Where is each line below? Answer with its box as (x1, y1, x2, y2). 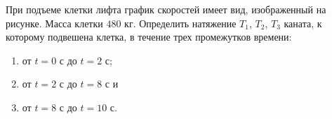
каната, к (284, 15, 322, 30)
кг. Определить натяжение (124, 15, 237, 30)
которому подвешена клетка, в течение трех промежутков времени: (6, 29, 292, 44)
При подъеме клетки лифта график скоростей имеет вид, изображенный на (6, 2, 326, 16)
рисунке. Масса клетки (6, 15, 103, 30)
